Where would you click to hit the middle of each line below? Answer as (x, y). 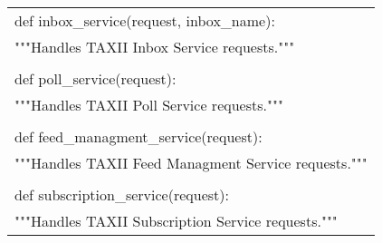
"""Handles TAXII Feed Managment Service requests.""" (191, 163)
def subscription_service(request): (122, 194)
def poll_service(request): (95, 78)
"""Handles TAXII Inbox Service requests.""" (155, 47)
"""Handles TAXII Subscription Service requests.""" (176, 221)
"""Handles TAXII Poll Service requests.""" (149, 105)
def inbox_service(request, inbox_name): (145, 20)
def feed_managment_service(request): (138, 136)
